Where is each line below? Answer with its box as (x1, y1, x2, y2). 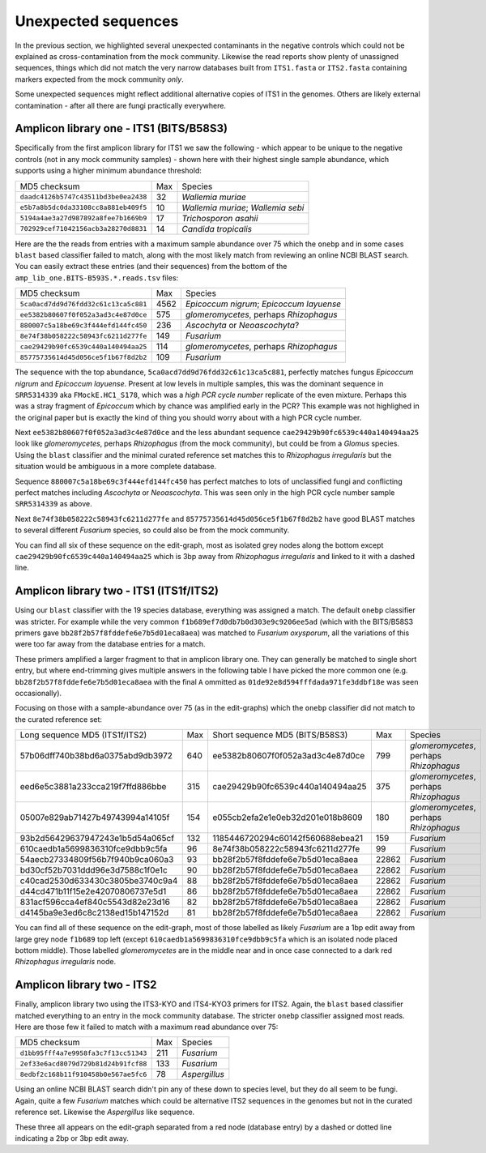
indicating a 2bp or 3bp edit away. (15, 1134, 130, 1143)
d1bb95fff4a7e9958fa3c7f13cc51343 (19, 1048, 147, 1057)
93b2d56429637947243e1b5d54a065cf (19, 833, 174, 844)
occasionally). (15, 689, 62, 698)
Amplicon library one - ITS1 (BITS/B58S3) (15, 122, 228, 135)
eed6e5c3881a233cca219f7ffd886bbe (19, 781, 167, 792)
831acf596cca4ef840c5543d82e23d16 (19, 896, 170, 907)
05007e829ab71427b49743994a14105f (19, 812, 170, 823)
